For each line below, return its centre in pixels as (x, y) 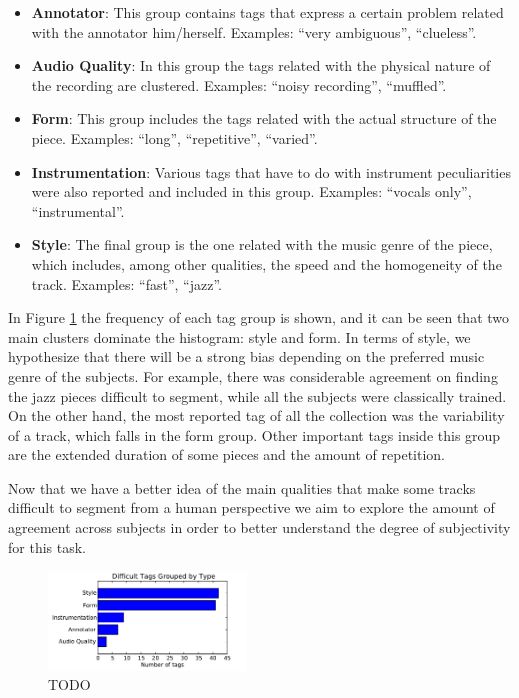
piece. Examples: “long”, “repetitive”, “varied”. (174, 137)
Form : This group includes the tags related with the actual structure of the (264, 118)
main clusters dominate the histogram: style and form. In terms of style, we (239, 336)
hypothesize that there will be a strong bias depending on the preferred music (246, 356)
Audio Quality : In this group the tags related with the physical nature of (261, 65)
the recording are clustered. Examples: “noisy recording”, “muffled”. (239, 84)
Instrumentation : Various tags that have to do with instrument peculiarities (271, 171)
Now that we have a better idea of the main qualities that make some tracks (242, 487)
